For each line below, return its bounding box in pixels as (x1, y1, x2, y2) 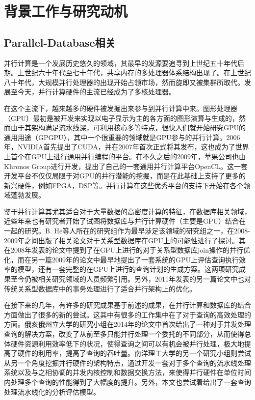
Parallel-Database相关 (4, 34, 116, 50)
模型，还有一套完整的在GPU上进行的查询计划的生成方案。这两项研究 (17, 264, 239, 274)
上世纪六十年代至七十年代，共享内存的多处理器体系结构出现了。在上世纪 (17, 67, 251, 78)
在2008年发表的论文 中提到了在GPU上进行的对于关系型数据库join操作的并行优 (4, 245, 250, 255)
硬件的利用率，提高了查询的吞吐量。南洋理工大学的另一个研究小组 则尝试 (17, 348, 251, 358)
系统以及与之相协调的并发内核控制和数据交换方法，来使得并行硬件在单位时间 (4, 367, 251, 377)
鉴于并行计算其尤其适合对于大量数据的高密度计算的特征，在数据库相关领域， (4, 206, 251, 216)
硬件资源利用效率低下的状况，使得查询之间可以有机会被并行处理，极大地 (10, 338, 244, 348)
